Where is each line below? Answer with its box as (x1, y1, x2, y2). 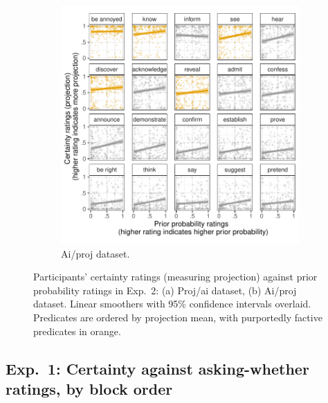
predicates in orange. (33, 323, 121, 338)
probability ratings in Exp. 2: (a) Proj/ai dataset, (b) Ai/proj (33, 283, 297, 297)
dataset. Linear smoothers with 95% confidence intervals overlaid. (33, 296, 311, 311)
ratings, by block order (6, 377, 173, 399)
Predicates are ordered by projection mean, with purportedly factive (33, 310, 322, 324)
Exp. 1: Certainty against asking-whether (6, 357, 309, 379)
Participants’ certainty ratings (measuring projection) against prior (33, 269, 318, 284)
